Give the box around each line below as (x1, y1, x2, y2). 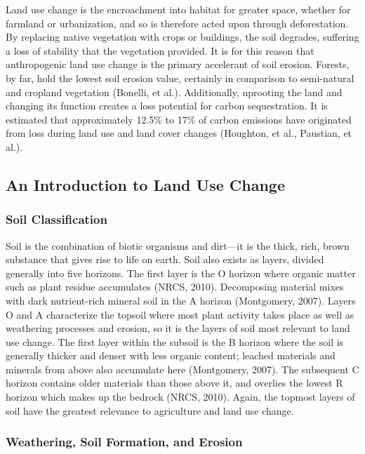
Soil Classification (6, 211, 107, 228)
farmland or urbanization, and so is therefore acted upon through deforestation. (6, 15, 349, 30)
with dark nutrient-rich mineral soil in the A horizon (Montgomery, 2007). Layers (6, 293, 356, 307)
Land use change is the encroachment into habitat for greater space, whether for (6, 2, 351, 16)
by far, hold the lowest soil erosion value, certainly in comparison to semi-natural (6, 70, 354, 85)
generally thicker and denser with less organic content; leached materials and (6, 348, 336, 363)
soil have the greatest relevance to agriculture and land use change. (6, 403, 294, 418)
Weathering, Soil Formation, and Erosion (6, 433, 243, 450)
